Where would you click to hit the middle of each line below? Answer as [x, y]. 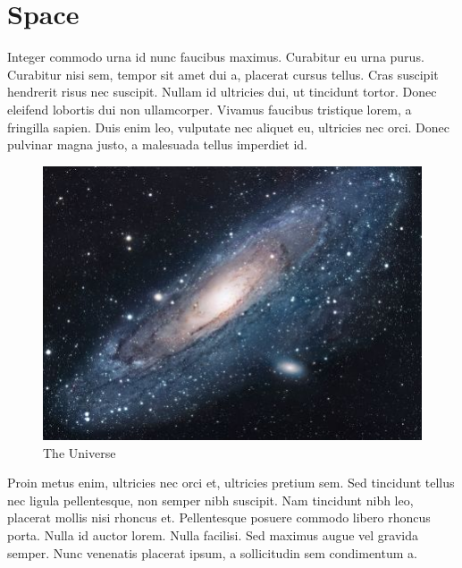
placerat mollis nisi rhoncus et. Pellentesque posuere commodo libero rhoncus [219, 517]
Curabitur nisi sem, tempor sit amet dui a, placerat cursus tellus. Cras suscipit [223, 74]
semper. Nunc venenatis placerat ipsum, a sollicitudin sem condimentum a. [212, 552]
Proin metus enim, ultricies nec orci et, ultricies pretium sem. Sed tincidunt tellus [231, 483]
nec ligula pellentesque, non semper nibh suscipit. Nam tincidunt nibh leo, [210, 500]
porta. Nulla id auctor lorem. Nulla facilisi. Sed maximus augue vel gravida [213, 534]
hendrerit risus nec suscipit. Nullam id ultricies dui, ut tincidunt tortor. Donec [222, 92]
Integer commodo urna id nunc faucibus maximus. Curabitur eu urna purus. [216, 57]
